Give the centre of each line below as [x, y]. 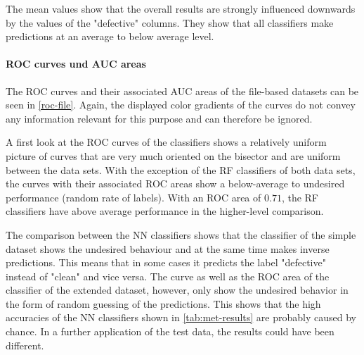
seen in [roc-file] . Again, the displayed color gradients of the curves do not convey [181, 105]
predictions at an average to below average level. [110, 36]
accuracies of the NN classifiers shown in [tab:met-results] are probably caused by [181, 317]
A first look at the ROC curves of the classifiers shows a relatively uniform [166, 142]
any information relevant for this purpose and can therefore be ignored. [159, 118]
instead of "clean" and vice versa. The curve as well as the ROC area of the [168, 276]
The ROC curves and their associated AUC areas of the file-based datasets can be [182, 91]
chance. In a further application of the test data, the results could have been [170, 331]
